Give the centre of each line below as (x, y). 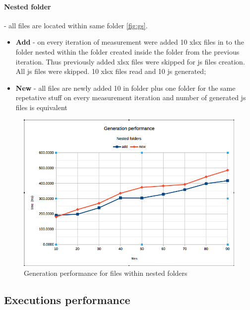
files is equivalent (41, 107)
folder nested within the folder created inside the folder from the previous (127, 51)
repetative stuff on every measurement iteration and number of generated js (131, 97)
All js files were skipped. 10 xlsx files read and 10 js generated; (111, 71)
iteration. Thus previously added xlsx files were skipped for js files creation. (130, 61)
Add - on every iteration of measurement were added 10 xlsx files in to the (130, 42)
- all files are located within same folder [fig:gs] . (76, 25)
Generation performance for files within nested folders (106, 273)
